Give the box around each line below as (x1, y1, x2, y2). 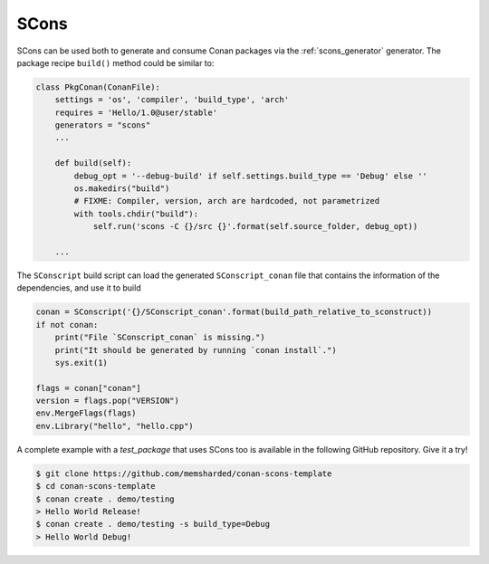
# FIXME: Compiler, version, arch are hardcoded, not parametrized (73, 196, 380, 206)
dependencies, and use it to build (16, 282, 141, 293)
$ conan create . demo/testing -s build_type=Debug (35, 519, 271, 530)
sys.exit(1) (54, 358, 109, 368)
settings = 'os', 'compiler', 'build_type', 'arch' (54, 95, 290, 105)
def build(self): (54, 158, 132, 168)
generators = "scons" (54, 120, 151, 130)
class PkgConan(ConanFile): (35, 81, 160, 92)
